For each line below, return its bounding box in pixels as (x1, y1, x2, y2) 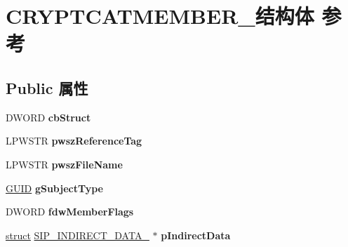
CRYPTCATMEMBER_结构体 (6, 1, 314, 30)
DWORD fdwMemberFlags (6, 204, 134, 219)
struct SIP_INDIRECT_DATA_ (6, 227, 149, 242)
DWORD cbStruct (6, 109, 91, 124)
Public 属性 (6, 76, 88, 98)
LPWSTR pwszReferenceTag (6, 133, 142, 148)
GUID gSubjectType (6, 180, 103, 195)
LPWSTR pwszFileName (6, 156, 123, 171)
